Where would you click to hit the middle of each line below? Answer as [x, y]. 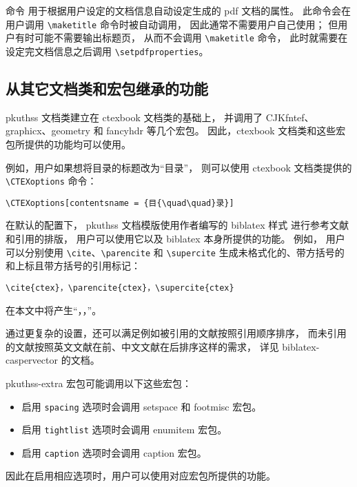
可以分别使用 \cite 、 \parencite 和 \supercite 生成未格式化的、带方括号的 [175, 252]
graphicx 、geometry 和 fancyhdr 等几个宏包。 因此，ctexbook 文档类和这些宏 [176, 131]
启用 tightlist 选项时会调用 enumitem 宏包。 [124, 429]
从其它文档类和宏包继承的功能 [107, 88]
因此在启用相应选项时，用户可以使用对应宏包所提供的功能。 [141, 476]
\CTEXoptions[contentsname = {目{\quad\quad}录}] [120, 203]
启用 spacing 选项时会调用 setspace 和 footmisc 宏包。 [142, 406]
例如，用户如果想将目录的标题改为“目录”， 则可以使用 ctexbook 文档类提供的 [179, 167]
